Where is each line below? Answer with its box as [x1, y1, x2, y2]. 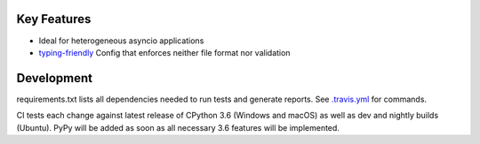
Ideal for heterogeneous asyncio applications [38, 35, 204, 46]
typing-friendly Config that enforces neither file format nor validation [38, 47, 291, 57]
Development [16, 71, 93, 86]
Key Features [16, 11, 92, 27]
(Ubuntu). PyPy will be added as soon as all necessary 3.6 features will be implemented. [16, 122, 340, 133]
